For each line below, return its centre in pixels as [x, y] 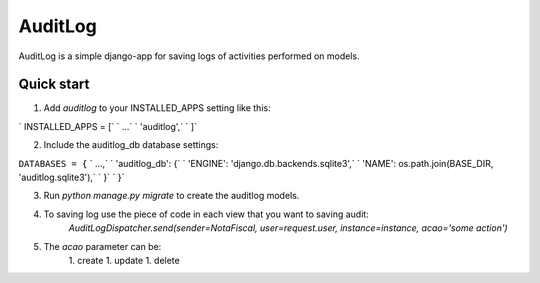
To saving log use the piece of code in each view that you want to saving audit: [206, 214]
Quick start [54, 84]
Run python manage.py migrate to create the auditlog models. [171, 196]
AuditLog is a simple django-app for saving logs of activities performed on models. [189, 56]
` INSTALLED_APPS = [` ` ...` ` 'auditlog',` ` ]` [107, 126]
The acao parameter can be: [102, 246]
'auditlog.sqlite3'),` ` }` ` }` [71, 177]
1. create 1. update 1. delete [124, 260]
